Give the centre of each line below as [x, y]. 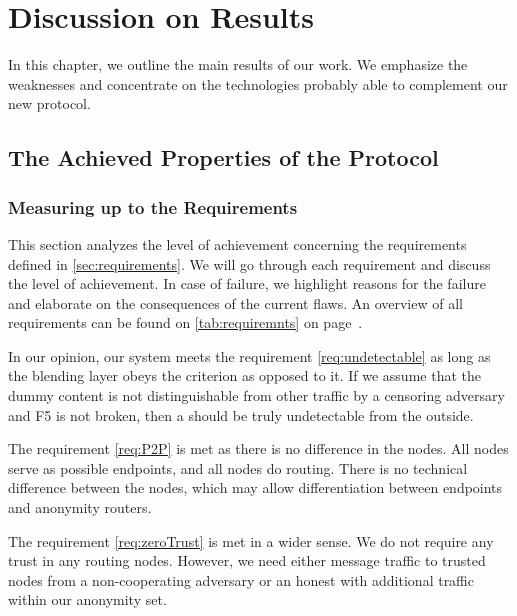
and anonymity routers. [80, 507]
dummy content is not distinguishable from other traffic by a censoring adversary [256, 395]
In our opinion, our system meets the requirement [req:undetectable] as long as [249, 355]
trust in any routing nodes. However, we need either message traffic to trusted [247, 560]
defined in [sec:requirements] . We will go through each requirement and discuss [249, 263]
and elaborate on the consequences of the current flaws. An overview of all [235, 302]
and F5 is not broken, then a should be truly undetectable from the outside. [241, 414]
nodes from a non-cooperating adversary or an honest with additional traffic [241, 579]
